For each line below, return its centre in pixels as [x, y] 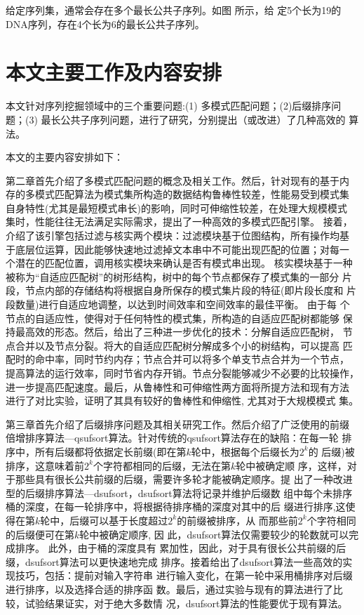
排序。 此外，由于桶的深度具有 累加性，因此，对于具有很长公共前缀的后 [181, 548]
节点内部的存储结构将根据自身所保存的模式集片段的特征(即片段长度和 [184, 290]
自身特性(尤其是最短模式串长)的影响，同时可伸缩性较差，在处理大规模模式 [176, 207]
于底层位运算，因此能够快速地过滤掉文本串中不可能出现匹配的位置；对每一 [177, 249]
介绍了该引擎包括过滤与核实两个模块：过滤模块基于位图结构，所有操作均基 [177, 236]
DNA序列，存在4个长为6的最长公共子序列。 [105, 24]
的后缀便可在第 [40, 534]
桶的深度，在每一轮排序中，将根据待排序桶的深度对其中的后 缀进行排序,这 [176, 507]
